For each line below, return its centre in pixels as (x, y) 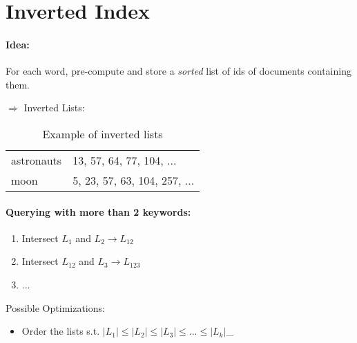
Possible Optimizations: (55, 307)
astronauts (37, 160)
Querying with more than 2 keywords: (98, 211)
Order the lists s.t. (61, 331)
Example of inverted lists (103, 133)
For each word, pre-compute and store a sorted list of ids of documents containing (178, 71)
